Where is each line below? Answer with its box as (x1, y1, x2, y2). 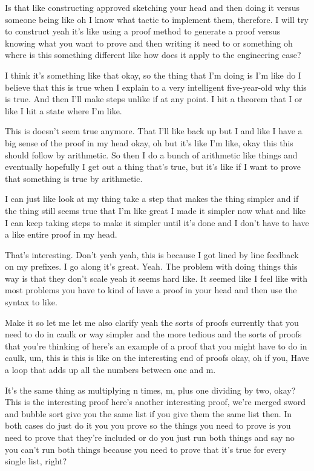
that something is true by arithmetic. (5, 172, 143, 184)
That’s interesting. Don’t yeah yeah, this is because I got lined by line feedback (5, 248, 299, 261)
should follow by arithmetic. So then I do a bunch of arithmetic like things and (5, 148, 298, 161)
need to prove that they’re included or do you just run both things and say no (5, 431, 295, 443)
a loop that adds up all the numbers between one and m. (5, 363, 216, 376)
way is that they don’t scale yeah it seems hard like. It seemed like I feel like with (5, 271, 308, 284)
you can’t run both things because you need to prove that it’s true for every (5, 443, 287, 455)
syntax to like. (5, 296, 57, 308)
